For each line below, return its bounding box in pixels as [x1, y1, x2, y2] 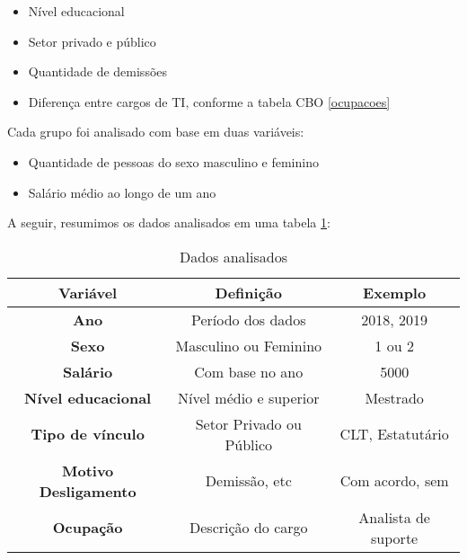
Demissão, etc [205, 470, 292, 492]
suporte [371, 527, 419, 548]
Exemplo [363, 281, 427, 303]
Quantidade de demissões [28, 62, 168, 81]
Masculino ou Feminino [175, 334, 322, 356]
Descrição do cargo [189, 517, 308, 538]
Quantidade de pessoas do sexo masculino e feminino [28, 152, 319, 171]
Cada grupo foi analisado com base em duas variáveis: [7, 122, 304, 141]
